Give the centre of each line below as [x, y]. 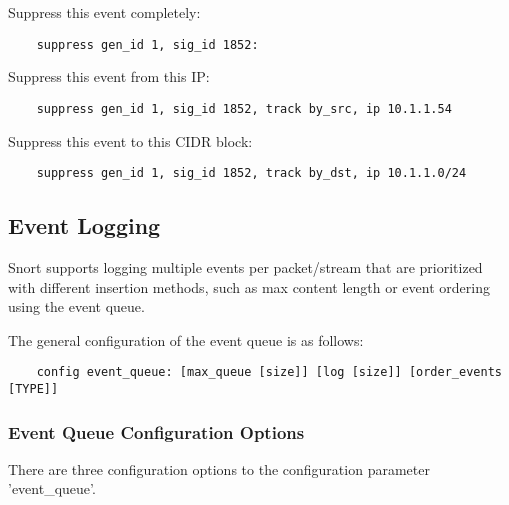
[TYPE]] [33, 388]
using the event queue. [76, 306]
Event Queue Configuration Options [156, 431]
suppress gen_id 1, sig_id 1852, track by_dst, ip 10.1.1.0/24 [251, 173]
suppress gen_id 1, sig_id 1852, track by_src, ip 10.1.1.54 [244, 108]
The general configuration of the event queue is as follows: [186, 339]
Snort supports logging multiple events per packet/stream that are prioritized [245, 266]
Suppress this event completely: [104, 12]
